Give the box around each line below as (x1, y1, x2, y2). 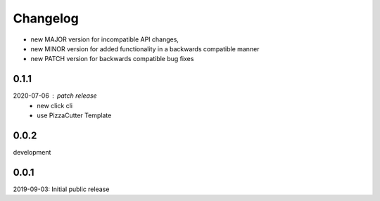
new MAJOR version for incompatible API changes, (30, 35, 179, 44)
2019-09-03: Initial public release (13, 185, 110, 193)
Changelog (13, 11, 79, 26)
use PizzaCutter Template (37, 111, 112, 119)
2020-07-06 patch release (13, 91, 98, 100)
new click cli (37, 101, 73, 110)
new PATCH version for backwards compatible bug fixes (30, 55, 194, 63)
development (13, 148, 51, 156)
